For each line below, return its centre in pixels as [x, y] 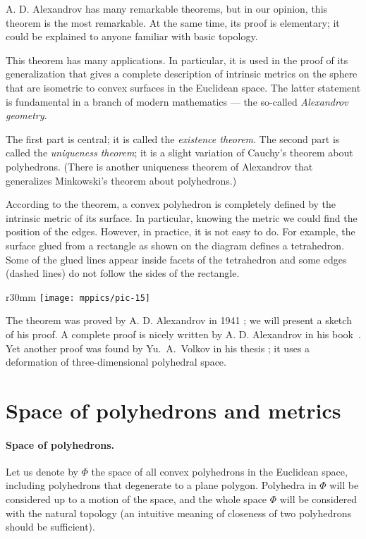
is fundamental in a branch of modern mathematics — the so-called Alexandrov [177, 101]
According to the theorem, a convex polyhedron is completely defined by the [171, 204]
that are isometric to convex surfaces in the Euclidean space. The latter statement [183, 87]
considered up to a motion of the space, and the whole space [136, 499]
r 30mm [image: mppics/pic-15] [78, 296]
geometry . [26, 115]
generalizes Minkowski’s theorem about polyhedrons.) [121, 180]
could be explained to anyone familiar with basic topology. [132, 36]
